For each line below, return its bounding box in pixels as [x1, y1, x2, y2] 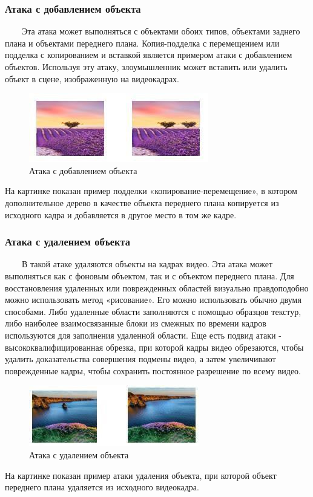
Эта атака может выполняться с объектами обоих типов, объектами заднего [22, 25, 300, 37]
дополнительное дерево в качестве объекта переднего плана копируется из [5, 196, 279, 209]
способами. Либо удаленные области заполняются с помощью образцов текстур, [5, 305, 301, 317]
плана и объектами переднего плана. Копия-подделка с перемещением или [5, 36, 280, 49]
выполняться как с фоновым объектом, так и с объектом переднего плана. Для [5, 269, 294, 282]
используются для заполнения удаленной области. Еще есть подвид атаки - [5, 328, 282, 341]
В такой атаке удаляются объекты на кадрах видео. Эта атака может [22, 258, 273, 270]
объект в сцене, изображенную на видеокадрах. [5, 72, 180, 85]
